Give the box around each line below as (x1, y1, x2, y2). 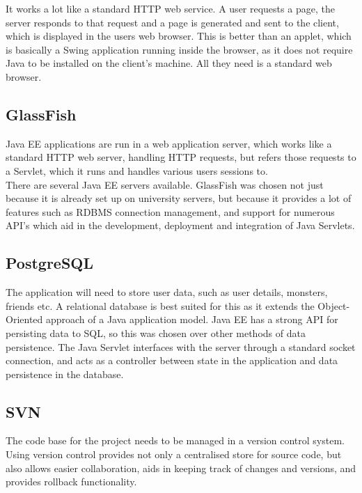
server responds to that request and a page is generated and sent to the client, (6, 15, 339, 29)
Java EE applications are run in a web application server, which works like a (6, 136, 332, 150)
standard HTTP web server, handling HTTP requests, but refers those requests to (6, 150, 356, 164)
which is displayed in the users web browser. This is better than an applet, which (6, 29, 352, 43)
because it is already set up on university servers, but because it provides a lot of (6, 191, 352, 205)
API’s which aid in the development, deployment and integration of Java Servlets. (6, 218, 355, 233)
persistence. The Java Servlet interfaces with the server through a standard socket (6, 339, 356, 354)
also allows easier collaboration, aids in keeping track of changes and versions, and (6, 460, 356, 475)
